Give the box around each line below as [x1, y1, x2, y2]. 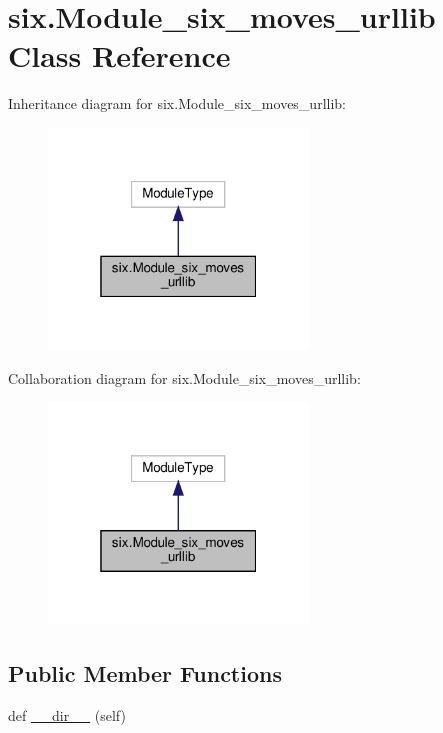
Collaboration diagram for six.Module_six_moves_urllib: [8, 367, 361, 388]
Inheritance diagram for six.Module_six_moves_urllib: [8, 93, 346, 114]
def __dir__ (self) [8, 704, 126, 725]
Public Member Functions [8, 657, 282, 688]
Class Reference [8, 35, 231, 76]
